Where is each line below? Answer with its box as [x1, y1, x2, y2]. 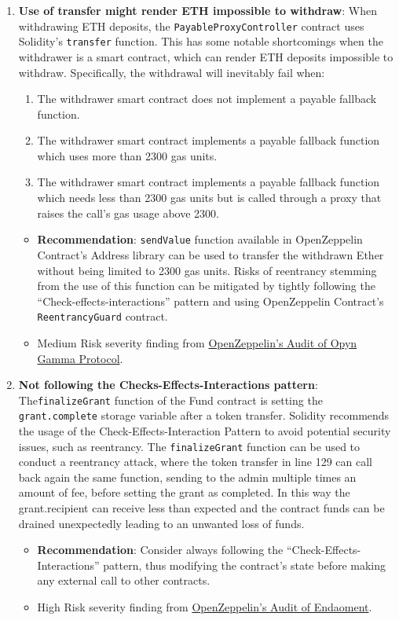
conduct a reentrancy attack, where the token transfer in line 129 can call [18, 453, 372, 470]
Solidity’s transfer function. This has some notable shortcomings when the [18, 33, 383, 50]
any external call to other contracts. [37, 572, 210, 589]
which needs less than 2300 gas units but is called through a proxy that [37, 189, 382, 206]
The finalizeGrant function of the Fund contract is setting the [18, 391, 323, 408]
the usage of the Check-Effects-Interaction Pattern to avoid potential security [18, 423, 391, 439]
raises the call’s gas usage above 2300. [37, 204, 219, 221]
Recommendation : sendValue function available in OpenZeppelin [37, 231, 363, 248]
